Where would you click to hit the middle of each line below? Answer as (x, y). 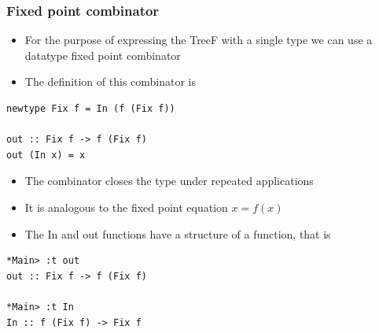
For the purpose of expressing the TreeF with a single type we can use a (199, 40)
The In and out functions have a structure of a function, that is (178, 233)
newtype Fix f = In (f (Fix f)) (91, 109)
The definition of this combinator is (110, 81)
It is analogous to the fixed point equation (126, 207)
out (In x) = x (46, 155)
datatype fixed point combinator (103, 55)
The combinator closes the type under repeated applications (169, 181)
